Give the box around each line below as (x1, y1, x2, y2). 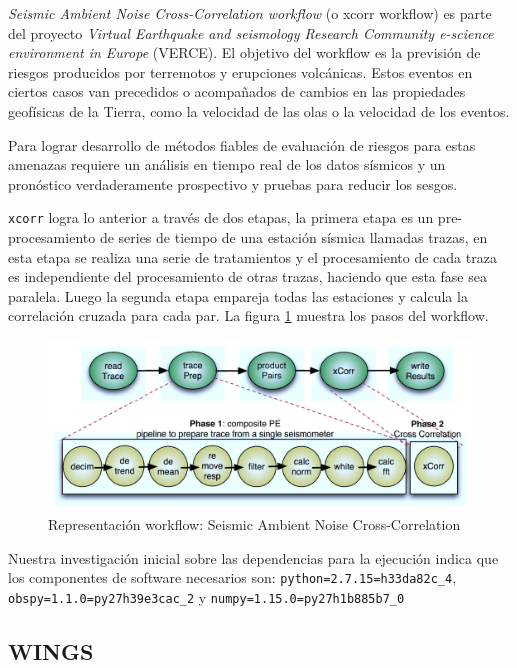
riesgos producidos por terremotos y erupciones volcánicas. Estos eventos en (8, 61, 473, 82)
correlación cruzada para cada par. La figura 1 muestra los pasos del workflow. (8, 305, 489, 326)
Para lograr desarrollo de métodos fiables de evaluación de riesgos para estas (8, 134, 476, 155)
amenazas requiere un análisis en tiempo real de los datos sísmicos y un (8, 154, 446, 175)
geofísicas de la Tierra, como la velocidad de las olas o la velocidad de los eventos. (8, 100, 510, 121)
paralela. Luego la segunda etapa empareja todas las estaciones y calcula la (8, 285, 468, 306)
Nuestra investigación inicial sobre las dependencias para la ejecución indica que (8, 547, 499, 568)
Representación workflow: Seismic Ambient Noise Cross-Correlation (48, 514, 461, 535)
